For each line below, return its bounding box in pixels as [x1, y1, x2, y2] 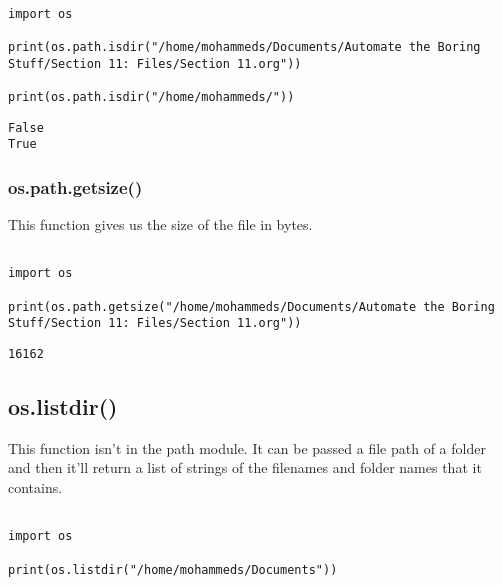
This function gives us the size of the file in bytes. [8, 214, 313, 235]
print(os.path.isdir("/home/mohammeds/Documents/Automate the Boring [8, 39, 481, 54]
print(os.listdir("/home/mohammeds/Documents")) [8, 562, 338, 577]
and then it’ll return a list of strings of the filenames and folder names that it [8, 457, 482, 478]
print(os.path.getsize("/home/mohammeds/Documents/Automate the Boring [8, 299, 495, 314]
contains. [8, 477, 63, 498]
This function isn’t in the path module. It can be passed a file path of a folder [8, 437, 486, 458]
